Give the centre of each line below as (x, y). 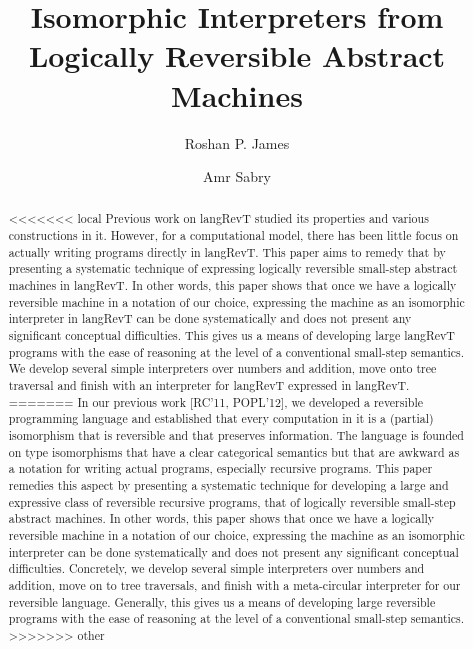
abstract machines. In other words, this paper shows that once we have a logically (221, 518)
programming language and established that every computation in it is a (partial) (221, 418)
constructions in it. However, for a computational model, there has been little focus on (233, 235)
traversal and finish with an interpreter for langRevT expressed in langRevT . (209, 385)
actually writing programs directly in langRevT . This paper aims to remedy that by (227, 251)
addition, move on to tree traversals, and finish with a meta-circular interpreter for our (234, 584)
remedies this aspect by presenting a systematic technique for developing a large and (228, 484)
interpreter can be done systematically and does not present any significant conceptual (233, 551)
